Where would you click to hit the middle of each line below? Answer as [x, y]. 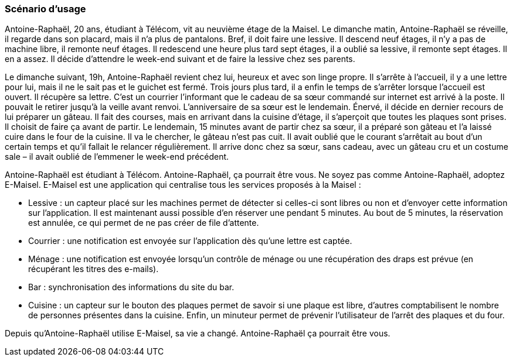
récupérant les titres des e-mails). [94, 269]
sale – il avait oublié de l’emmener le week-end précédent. [117, 157]
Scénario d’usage [45, 9]
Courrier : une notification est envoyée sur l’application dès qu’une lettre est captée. [190, 241]
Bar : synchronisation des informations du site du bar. [131, 287]
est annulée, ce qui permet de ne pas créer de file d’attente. [144, 223]
